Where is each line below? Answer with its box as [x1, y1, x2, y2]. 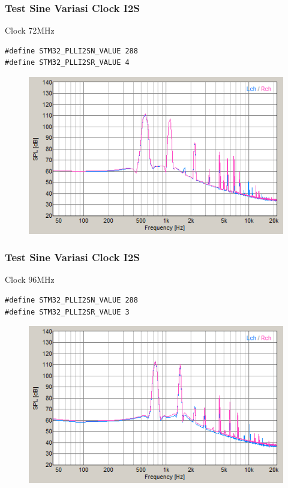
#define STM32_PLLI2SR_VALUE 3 [5, 307, 130, 316]
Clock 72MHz [5, 24, 55, 37]
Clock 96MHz [5, 273, 55, 286]
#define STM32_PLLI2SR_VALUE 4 [5, 58, 130, 67]
